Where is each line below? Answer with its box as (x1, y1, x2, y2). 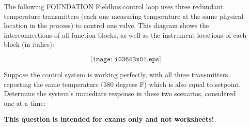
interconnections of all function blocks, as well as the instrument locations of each (4, 29, 247, 40)
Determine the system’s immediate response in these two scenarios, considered (4, 88, 236, 99)
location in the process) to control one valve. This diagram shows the (4, 20, 209, 30)
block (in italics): (4, 39, 54, 49)
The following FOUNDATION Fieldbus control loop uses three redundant (4, 1, 223, 11)
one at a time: (4, 98, 46, 108)
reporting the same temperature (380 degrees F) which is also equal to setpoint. (4, 79, 241, 89)
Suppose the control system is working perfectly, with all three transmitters (4, 69, 228, 79)
